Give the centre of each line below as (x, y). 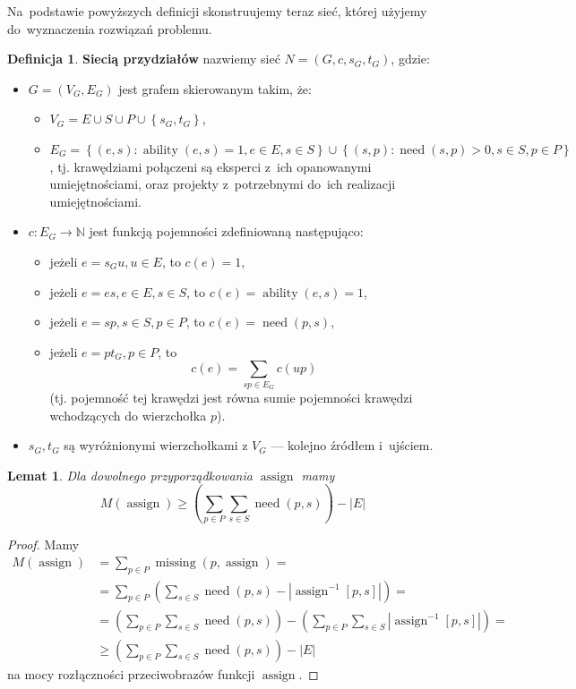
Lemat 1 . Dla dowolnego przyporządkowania (130, 475)
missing (176, 562)
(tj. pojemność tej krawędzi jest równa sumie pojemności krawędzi (231, 398)
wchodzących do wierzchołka (128, 415)
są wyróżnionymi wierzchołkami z (156, 445)
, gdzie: (410, 59)
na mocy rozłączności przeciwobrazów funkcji (131, 673)
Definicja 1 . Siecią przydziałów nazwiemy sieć (144, 59)
